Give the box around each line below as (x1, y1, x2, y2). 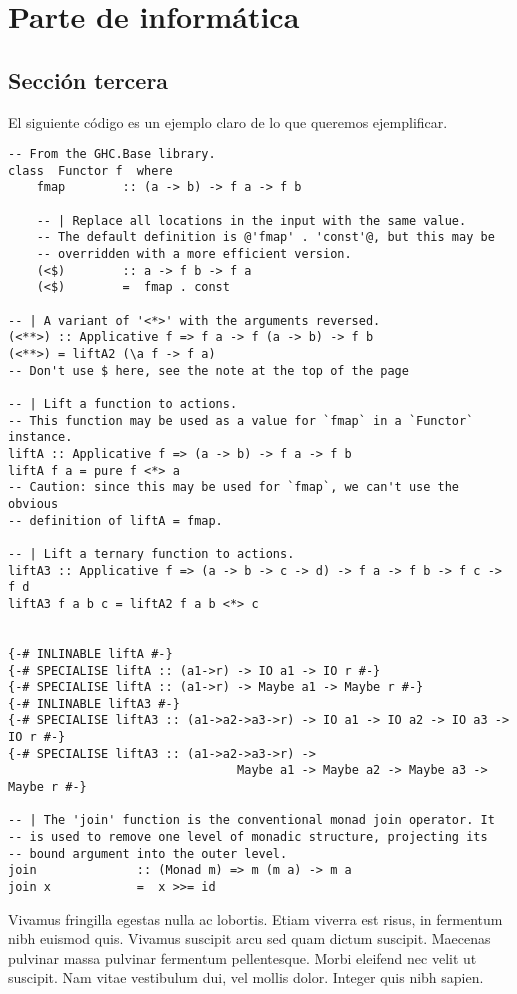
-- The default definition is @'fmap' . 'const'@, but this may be (36, 230, 495, 245)
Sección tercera (8, 64, 169, 95)
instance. (8, 430, 73, 445)
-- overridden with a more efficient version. (36, 247, 352, 262)
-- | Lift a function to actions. (8, 397, 238, 412)
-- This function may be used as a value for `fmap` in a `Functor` (8, 413, 474, 428)
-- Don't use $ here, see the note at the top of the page (8, 363, 409, 378)
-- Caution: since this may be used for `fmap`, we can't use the (8, 480, 460, 495)
